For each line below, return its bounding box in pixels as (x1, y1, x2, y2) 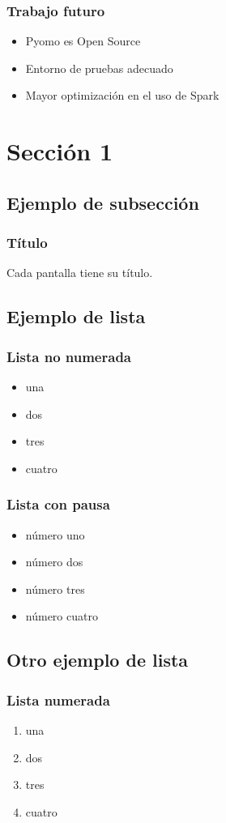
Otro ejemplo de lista (6, 647, 189, 672)
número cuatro (25, 608, 98, 625)
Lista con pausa (6, 494, 110, 514)
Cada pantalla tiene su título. (6, 264, 153, 281)
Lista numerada (6, 689, 110, 710)
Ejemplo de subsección (6, 190, 199, 215)
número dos (25, 553, 83, 570)
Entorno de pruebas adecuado (25, 59, 173, 76)
